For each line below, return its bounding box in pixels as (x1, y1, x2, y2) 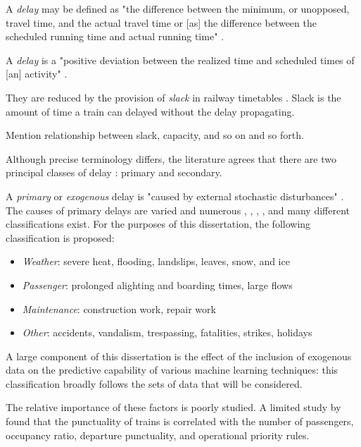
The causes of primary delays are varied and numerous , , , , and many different (6, 202, 350, 217)
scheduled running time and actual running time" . (6, 29, 224, 44)
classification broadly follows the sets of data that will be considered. (6, 376, 303, 391)
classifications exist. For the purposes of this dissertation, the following (6, 216, 311, 231)
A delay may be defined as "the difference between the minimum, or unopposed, (6, 1, 350, 16)
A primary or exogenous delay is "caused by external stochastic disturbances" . (6, 188, 344, 203)
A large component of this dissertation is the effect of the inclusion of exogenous (6, 348, 352, 363)
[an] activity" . (6, 66, 68, 81)
